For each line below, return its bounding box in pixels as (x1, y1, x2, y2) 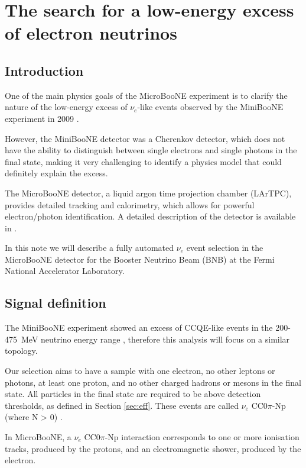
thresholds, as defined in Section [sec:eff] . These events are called (5, 399, 239, 411)
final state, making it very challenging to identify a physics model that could (5, 155, 282, 167)
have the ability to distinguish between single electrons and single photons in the (5, 144, 297, 156)
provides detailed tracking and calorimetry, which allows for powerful (5, 198, 255, 211)
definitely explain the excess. (5, 167, 108, 179)
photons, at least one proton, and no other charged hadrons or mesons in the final (5, 376, 301, 388)
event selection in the (186, 241, 263, 254)
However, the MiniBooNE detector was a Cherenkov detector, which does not (5, 132, 285, 144)
